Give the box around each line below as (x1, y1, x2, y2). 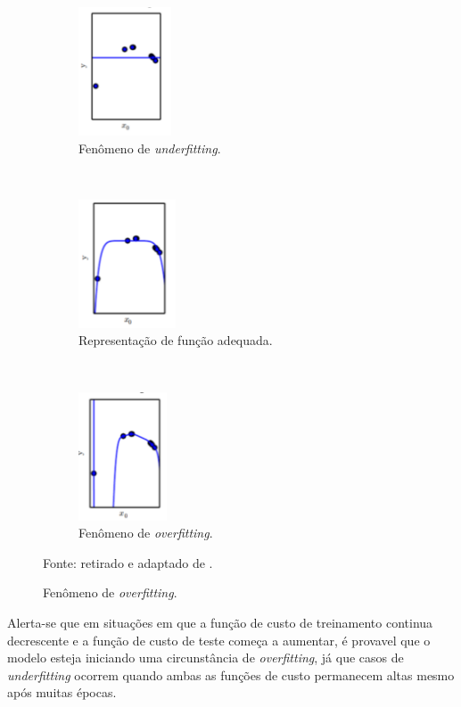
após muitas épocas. (7, 683, 117, 702)
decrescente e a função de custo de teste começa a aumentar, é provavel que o (7, 630, 431, 649)
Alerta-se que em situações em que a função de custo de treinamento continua (7, 612, 433, 631)
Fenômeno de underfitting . (78, 138, 221, 157)
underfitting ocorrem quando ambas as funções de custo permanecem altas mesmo (7, 665, 455, 684)
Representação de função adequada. (78, 331, 273, 349)
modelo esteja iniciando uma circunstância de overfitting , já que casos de (7, 648, 404, 667)
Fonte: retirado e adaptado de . (43, 553, 213, 571)
